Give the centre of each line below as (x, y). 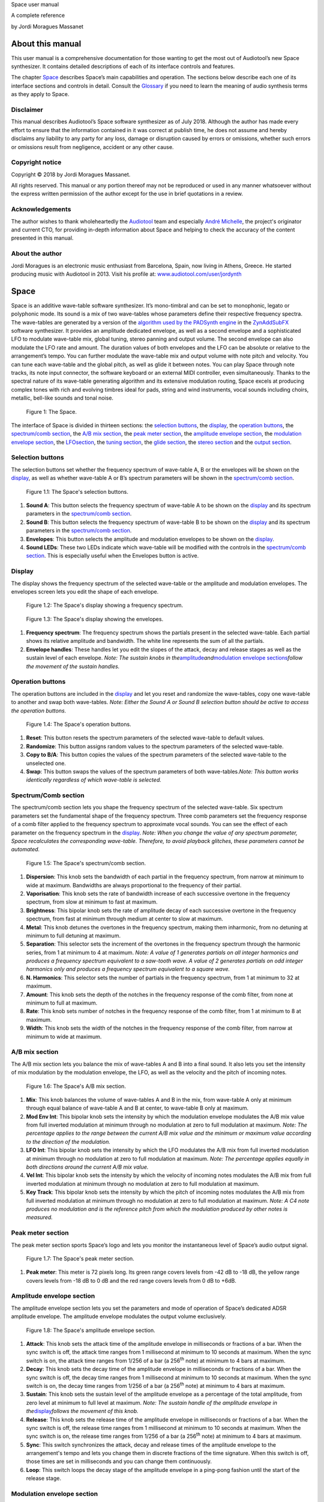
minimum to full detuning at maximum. (73, 935)
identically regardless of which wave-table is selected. (94, 780)
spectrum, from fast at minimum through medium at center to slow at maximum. (124, 919)
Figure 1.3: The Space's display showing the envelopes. (95, 619)
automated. (25, 850)
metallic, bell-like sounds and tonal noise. (62, 398)
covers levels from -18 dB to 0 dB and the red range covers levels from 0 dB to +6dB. (131, 1280)
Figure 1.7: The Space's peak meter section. (80, 1258)
